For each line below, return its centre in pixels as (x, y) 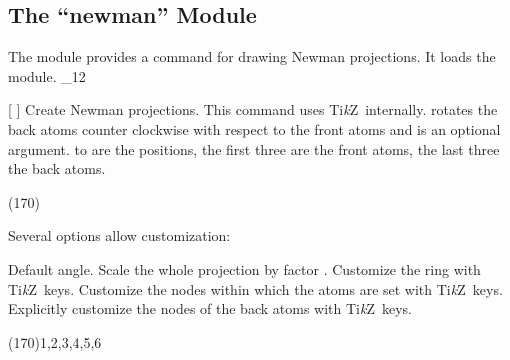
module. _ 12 (47, 75)
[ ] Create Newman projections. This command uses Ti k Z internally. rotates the (253, 109)
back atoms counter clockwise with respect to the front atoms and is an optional (254, 128)
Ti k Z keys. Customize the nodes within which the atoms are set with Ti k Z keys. (255, 288)
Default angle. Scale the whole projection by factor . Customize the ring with (244, 268)
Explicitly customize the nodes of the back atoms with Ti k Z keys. (210, 308)
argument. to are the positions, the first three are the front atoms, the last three (254, 148)
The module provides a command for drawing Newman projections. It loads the (252, 56)
